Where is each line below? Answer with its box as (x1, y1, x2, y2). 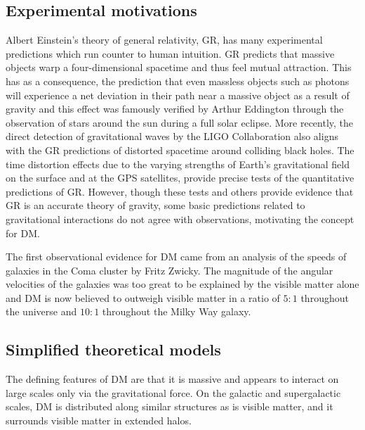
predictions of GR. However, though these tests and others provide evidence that (6, 184, 354, 198)
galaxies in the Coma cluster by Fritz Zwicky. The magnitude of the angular (6, 263, 333, 277)
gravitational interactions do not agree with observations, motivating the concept (6, 211, 354, 226)
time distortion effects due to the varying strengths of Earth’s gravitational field (6, 156, 350, 171)
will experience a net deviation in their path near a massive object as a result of (6, 87, 350, 102)
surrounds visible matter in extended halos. (6, 413, 192, 428)
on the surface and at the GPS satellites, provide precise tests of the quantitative (6, 170, 354, 185)
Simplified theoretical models (6, 339, 221, 360)
